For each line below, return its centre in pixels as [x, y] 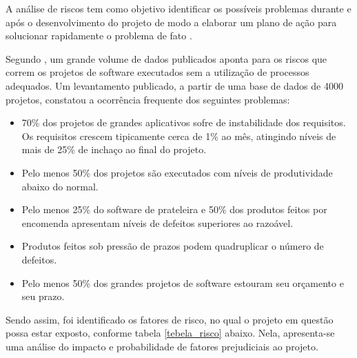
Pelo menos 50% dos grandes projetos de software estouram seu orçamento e [183, 282]
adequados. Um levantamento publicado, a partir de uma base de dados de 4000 [174, 85]
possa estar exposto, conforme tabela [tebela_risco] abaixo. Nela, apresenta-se [170, 333]
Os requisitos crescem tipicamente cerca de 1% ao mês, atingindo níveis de [179, 136]
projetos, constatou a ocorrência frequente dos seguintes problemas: [148, 99]
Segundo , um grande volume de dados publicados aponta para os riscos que [166, 58]
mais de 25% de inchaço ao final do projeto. [114, 149]
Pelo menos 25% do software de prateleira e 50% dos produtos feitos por [174, 209]
